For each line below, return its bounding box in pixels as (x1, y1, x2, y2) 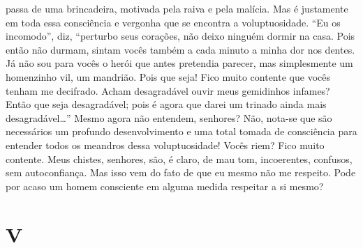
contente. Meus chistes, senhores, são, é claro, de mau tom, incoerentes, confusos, (6, 151, 353, 166)
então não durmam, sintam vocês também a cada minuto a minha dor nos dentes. (6, 42, 355, 56)
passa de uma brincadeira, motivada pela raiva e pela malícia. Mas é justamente (6, 1, 348, 15)
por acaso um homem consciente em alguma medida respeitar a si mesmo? (6, 178, 324, 193)
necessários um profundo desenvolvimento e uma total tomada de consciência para (6, 124, 357, 139)
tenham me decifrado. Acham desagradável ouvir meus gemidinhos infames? (6, 83, 330, 98)
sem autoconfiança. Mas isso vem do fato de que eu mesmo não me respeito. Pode (6, 165, 356, 180)
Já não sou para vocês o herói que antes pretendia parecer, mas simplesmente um (6, 56, 353, 70)
